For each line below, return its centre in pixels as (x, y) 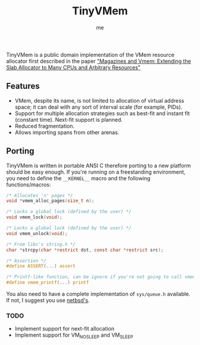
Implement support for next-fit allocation (65, 329)
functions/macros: (29, 184)
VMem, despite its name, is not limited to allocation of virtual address (99, 100)
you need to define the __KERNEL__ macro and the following (78, 178)
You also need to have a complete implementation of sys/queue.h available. (98, 294)
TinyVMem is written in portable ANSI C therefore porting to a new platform (99, 165)
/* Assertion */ (26, 261)
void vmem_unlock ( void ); (37, 233)
